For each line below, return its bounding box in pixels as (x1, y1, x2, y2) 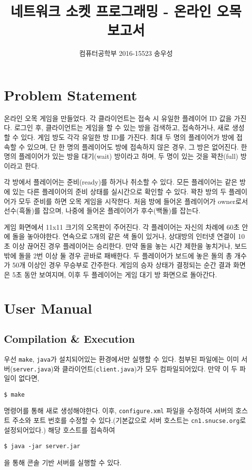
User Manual (4, 298, 92, 318)
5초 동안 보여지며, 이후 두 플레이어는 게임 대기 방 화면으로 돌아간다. (12, 269, 217, 279)
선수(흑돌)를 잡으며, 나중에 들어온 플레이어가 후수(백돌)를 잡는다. (4, 205, 201, 216)
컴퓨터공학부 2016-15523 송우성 (79, 48, 173, 58)
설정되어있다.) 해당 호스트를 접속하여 (4, 424, 115, 435)
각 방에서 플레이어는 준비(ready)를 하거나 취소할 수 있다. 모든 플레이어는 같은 (4, 177, 237, 187)
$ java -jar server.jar (4, 443, 80, 450)
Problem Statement (4, 84, 137, 104)
